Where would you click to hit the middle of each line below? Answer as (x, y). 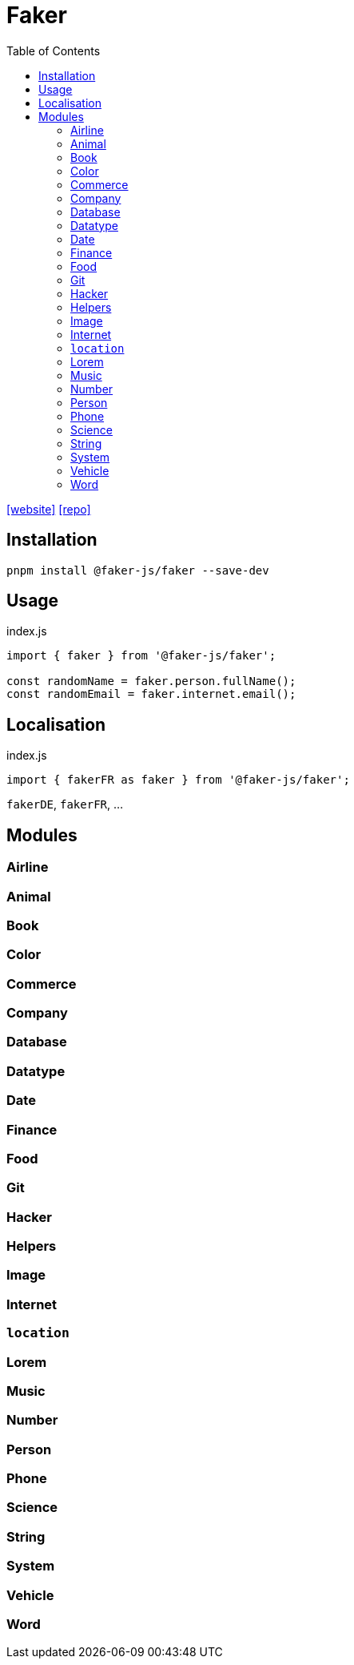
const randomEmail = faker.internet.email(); (151, 694)
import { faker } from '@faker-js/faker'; (141, 656)
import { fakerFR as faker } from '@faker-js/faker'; (178, 780)
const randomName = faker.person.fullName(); (151, 681)
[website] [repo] (49, 509)
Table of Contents (54, 50)
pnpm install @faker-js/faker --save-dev (138, 570)
